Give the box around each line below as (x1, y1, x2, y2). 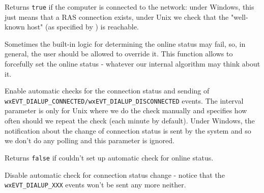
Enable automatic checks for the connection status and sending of (5, 85, 210, 96)
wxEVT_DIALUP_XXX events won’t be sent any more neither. (5, 179, 186, 190)
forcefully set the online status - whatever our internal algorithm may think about (5, 58, 260, 69)
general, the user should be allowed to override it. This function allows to (5, 48, 233, 59)
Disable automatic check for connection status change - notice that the (5, 169, 225, 180)
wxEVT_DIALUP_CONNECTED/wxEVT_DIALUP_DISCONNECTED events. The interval (5, 95, 244, 106)
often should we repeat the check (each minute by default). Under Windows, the (5, 115, 255, 126)
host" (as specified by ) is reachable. (27, 21, 139, 32)
